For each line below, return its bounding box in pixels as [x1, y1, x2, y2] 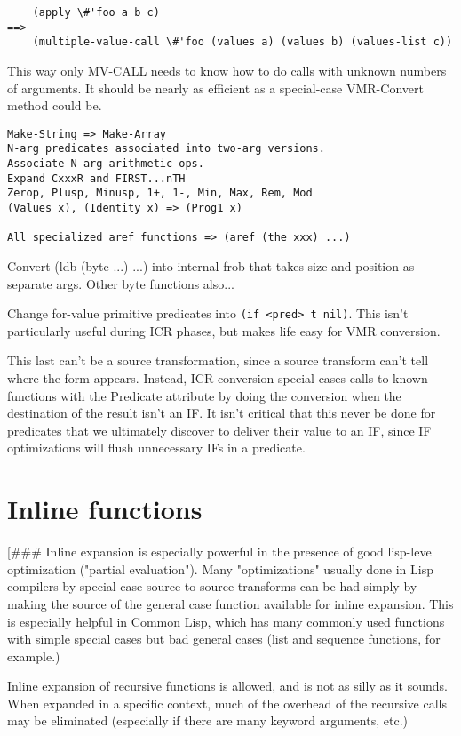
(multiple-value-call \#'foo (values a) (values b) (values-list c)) [32, 36, 453, 49]
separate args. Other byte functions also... [7, 274, 234, 292]
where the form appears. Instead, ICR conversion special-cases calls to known [7, 369, 428, 388]
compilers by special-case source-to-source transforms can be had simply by [7, 577, 417, 596]
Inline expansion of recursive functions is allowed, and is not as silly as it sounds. [7, 676, 448, 695]
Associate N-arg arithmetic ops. [7, 157, 204, 171]
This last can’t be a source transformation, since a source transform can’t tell [7, 351, 429, 370]
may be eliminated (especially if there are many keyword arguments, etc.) [7, 711, 408, 730]
